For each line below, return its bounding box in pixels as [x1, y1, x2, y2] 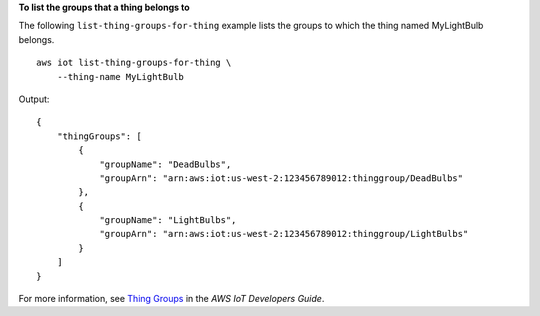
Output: [18, 93, 50, 105]
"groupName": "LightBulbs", [99, 215, 237, 226]
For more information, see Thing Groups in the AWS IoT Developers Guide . [18, 293, 325, 305]
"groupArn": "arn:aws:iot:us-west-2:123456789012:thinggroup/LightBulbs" [99, 228, 469, 240]
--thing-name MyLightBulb [56, 71, 185, 82]
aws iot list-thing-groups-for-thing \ [36, 57, 232, 69]
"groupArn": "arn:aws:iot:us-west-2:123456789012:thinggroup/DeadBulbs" [99, 172, 464, 184]
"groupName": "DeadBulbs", [99, 158, 232, 170]
